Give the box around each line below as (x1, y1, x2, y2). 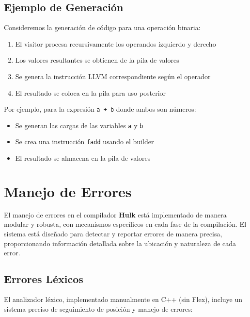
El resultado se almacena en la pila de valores (15, 153, 151, 163)
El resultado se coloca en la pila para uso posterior (15, 87, 166, 98)
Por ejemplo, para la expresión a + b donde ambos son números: (4, 104, 196, 114)
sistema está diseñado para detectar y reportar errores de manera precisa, (4, 229, 222, 239)
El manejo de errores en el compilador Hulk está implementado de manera (4, 209, 227, 219)
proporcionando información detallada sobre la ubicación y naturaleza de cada (4, 238, 236, 248)
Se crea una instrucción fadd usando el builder (15, 136, 154, 147)
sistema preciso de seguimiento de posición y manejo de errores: (4, 303, 193, 314)
